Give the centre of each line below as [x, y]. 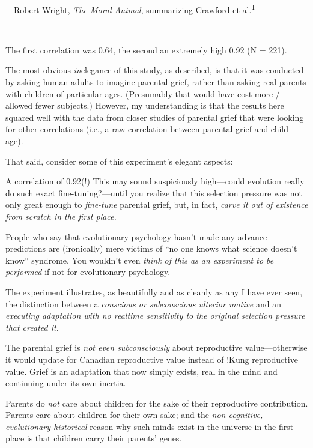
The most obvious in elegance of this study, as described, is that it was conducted [155, 70]
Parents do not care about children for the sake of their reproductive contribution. [157, 403]
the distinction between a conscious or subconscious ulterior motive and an [144, 304]
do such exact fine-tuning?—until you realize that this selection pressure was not [154, 192]
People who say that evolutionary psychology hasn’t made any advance [136, 236]
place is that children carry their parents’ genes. [94, 438]
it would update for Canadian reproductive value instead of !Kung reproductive [152, 359]
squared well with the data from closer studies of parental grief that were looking [155, 117]
